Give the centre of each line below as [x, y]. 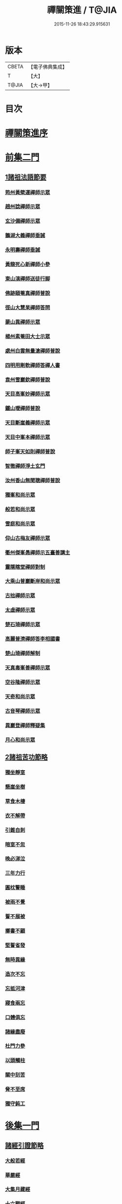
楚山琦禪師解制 [23, 653]
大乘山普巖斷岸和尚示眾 [32, 581]
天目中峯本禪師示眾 [28, 437]
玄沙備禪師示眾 [23, 221]
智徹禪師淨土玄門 [25, 466]
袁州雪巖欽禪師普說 [28, 380]
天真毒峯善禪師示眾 [28, 668]
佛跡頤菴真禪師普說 [28, 293]
